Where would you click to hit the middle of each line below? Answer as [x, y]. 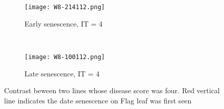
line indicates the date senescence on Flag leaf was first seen [98, 100]
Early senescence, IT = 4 [64, 23]
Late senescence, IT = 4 [62, 73]
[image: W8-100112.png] [65, 57]
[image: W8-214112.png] [65, 7]
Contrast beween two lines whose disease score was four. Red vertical [112, 90]
